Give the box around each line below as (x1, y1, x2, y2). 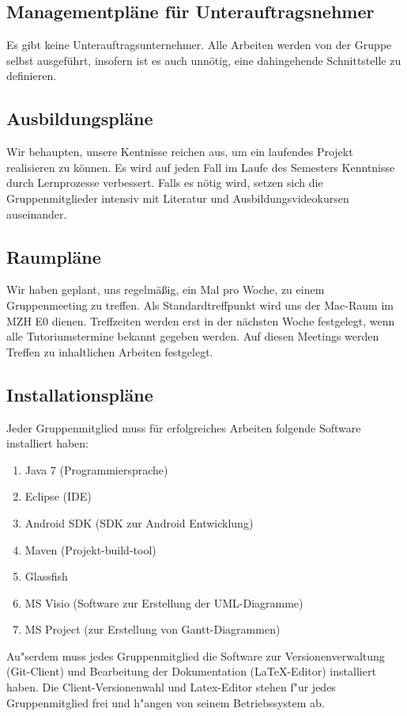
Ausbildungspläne (6, 106, 153, 131)
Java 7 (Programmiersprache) (24, 461, 168, 478)
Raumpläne (6, 244, 101, 268)
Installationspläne (6, 382, 153, 406)
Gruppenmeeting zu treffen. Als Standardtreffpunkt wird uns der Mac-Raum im (6, 296, 394, 313)
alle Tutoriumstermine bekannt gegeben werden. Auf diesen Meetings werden (6, 328, 379, 345)
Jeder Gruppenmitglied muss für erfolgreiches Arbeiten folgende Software (6, 419, 361, 436)
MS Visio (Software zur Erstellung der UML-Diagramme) (24, 594, 303, 611)
